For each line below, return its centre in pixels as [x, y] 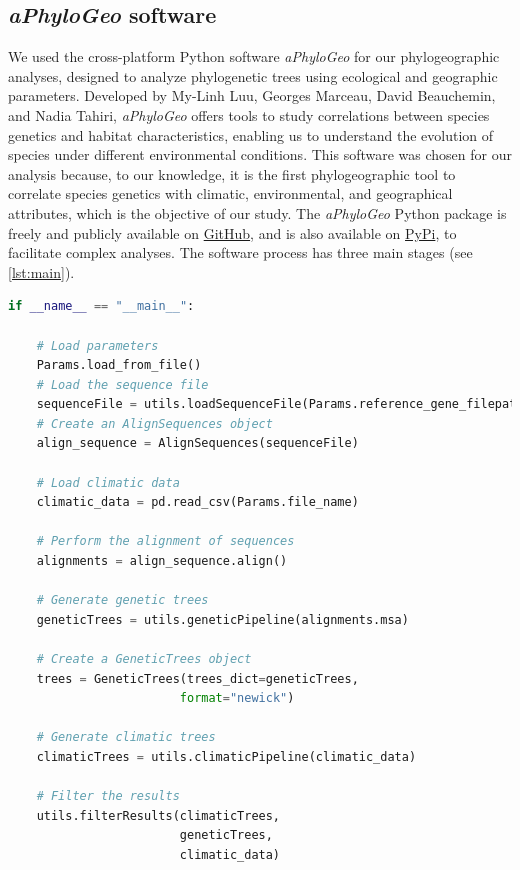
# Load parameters [97, 345]
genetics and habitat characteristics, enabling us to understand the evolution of [251, 134]
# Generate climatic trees [126, 737]
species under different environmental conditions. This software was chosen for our [260, 154]
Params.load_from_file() [119, 365]
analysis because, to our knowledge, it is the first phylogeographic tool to [232, 173]
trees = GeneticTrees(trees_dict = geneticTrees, [197, 678]
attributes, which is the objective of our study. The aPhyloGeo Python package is [257, 212]
